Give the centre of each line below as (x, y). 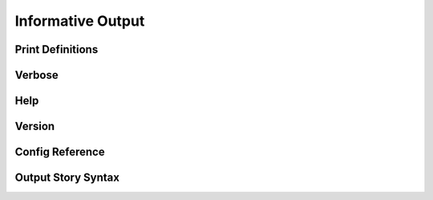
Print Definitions (57, 49)
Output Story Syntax (67, 178)
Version (35, 127)
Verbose (37, 75)
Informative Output (80, 21)
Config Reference (60, 152)
